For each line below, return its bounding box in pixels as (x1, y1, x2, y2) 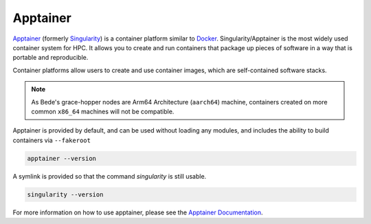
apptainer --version (27, 155, 96, 162)
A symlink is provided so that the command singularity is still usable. (12, 172, 207, 180)
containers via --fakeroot (12, 136, 91, 144)
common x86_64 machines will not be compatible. (31, 107, 175, 115)
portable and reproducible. (12, 54, 89, 62)
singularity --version (27, 190, 104, 199)
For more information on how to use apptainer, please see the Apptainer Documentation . (12, 208, 264, 216)
